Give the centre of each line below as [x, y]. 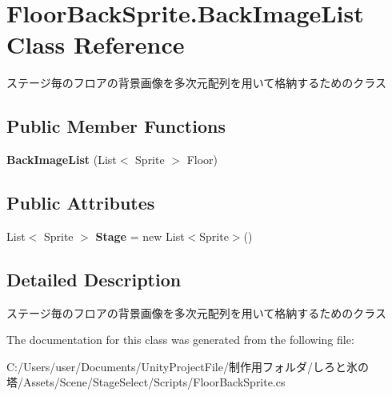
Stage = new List [140, 236]
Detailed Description [94, 279]
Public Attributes [81, 203]
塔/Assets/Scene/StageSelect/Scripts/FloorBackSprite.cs [146, 382]
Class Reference [96, 44]
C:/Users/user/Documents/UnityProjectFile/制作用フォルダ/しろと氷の [188, 366]
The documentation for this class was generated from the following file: [180, 340]
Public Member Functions [116, 126]
